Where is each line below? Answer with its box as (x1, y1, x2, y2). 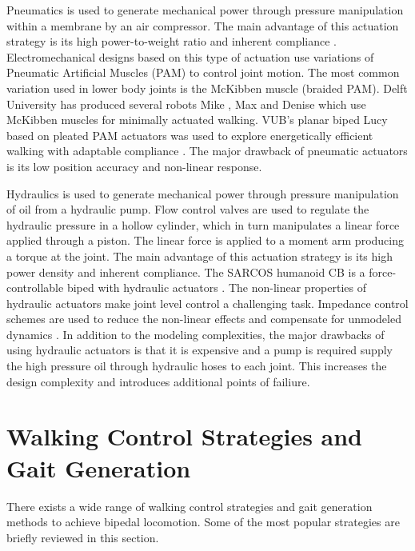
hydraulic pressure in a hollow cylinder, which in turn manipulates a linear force (6, 216, 400, 233)
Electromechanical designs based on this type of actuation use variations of (6, 48, 374, 65)
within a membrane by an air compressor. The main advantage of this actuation (6, 17, 399, 34)
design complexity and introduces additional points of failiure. (6, 373, 310, 389)
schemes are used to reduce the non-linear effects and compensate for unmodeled (6, 310, 401, 327)
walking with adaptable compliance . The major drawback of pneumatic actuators (6, 142, 408, 159)
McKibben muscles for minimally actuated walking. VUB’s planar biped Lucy (6, 111, 388, 128)
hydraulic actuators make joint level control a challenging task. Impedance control (6, 294, 409, 311)
